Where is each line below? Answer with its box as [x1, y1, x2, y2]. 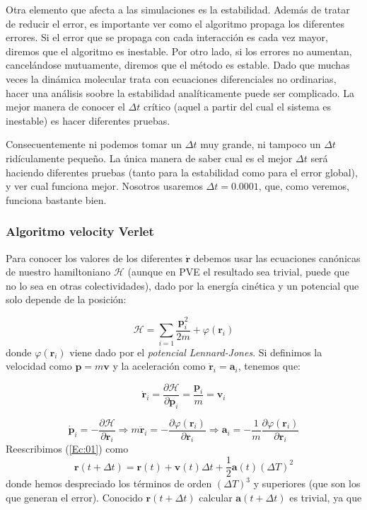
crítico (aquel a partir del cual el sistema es [143, 99, 332, 114]
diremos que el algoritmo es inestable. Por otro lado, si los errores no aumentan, [6, 43, 352, 58]
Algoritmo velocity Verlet [6, 222, 154, 240]
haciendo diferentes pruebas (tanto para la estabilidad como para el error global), [6, 164, 358, 179]
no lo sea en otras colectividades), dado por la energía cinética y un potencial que [6, 278, 359, 293]
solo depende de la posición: [6, 292, 127, 307]
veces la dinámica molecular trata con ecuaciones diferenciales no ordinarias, [6, 71, 337, 86]
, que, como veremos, [258, 178, 349, 193]
